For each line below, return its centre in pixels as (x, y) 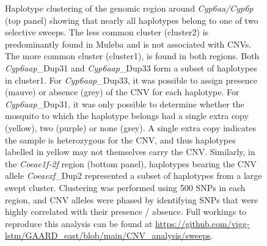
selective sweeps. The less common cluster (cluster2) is (107, 32)
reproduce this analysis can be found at (79, 223)
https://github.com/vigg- (203, 223)
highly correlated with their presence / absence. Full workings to (126, 212)
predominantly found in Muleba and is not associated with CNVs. (128, 44)
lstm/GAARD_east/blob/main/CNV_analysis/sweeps (108, 235)
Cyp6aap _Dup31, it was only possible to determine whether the (125, 103)
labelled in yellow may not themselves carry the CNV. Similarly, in (130, 152)
